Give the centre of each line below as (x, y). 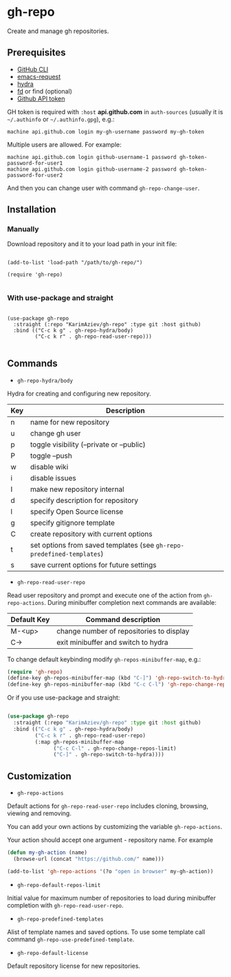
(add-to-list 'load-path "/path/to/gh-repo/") (75, 263)
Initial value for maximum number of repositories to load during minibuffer (112, 898)
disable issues (53, 477)
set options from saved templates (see (92, 545)
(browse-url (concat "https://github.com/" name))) (89, 859)
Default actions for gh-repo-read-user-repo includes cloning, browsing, (108, 806)
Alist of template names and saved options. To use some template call (106, 932)
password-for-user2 (35, 175)
